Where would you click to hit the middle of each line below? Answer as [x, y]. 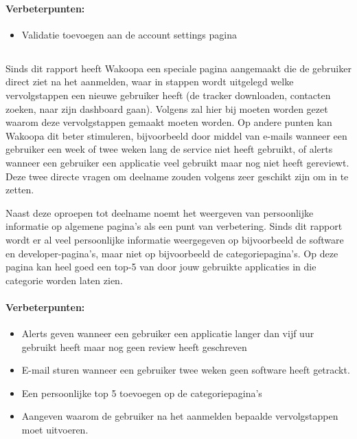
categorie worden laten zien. [64, 280]
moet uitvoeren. [55, 430]
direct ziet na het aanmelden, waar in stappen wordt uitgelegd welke [150, 82]
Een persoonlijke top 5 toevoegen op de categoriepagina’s [142, 393]
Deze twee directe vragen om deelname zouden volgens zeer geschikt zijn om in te [177, 176]
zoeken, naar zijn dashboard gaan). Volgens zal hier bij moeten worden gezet [167, 108]
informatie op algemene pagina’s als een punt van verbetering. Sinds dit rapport [174, 226]
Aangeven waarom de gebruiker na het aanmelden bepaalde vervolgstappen [180, 416]
